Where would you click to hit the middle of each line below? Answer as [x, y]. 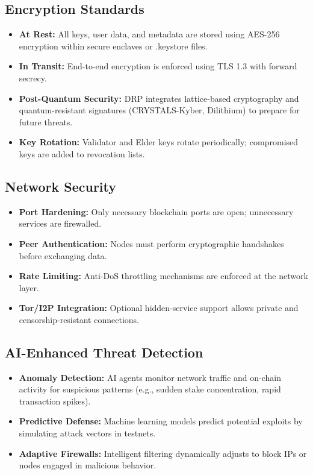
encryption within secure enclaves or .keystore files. [113, 46]
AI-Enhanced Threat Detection [104, 352]
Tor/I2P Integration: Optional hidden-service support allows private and [159, 308]
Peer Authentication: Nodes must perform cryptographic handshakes [151, 243]
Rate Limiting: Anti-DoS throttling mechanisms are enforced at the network [163, 276]
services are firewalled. [60, 223]
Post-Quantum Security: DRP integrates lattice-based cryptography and [159, 98]
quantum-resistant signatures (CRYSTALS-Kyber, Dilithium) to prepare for [159, 110]
